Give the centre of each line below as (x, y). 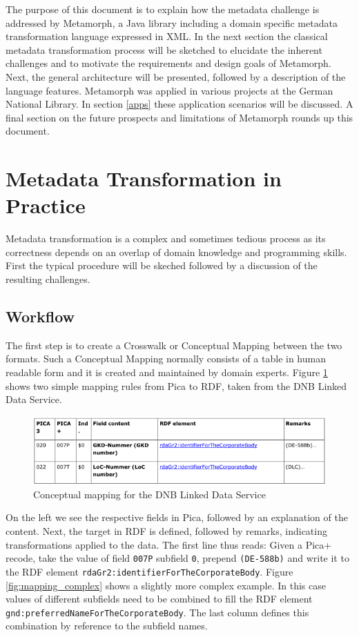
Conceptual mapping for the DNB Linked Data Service (149, 494)
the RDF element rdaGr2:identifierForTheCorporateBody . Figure (149, 571)
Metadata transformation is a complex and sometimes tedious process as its (166, 238)
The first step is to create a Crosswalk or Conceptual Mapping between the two (174, 345)
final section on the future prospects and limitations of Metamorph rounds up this (179, 117)
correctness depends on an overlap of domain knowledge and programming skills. (176, 252)
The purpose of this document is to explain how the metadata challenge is (163, 9)
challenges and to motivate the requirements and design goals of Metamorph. (168, 63)
